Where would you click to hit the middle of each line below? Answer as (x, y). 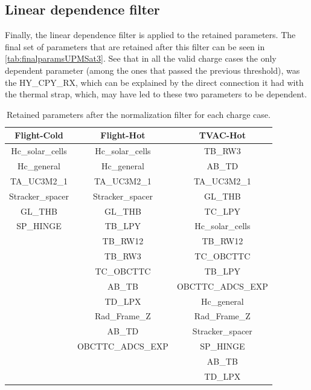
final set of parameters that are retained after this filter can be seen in (135, 46)
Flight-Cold (39, 135)
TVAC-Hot (222, 135)
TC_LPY (223, 211)
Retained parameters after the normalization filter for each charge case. (138, 114)
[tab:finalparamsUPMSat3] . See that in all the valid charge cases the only (141, 58)
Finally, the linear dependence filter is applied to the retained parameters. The (150, 35)
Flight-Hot (123, 135)
